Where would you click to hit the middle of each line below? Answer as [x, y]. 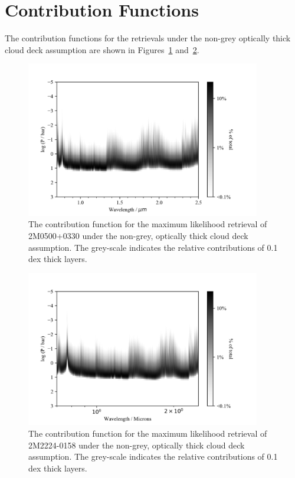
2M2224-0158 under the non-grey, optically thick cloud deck [137, 445]
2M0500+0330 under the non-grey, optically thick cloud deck [138, 236]
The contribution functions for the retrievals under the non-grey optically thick [148, 38]
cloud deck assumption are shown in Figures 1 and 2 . [102, 49]
